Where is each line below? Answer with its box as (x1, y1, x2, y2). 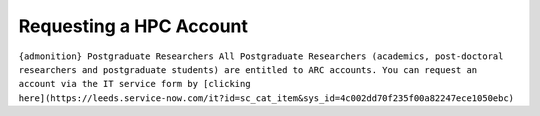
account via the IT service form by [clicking (18, 78, 251, 90)
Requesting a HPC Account (18, 15, 249, 37)
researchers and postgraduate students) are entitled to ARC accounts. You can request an (18, 64, 478, 75)
